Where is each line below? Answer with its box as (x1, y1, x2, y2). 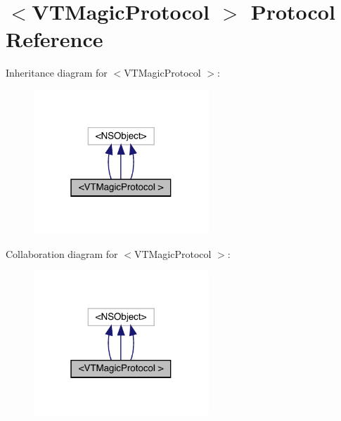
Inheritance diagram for (6, 65, 108, 80)
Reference (6, 25, 103, 53)
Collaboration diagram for (6, 246, 118, 261)
